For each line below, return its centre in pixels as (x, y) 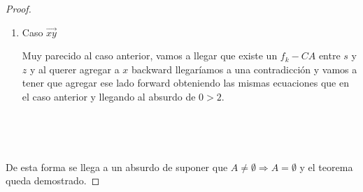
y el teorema (326, 167)
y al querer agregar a (74, 69)
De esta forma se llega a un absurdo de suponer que (117, 167)
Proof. (19, 8)
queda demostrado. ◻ (53, 180)
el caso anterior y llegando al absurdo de (109, 96)
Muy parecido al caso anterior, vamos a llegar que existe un (150, 56)
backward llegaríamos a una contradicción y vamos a (244, 69)
